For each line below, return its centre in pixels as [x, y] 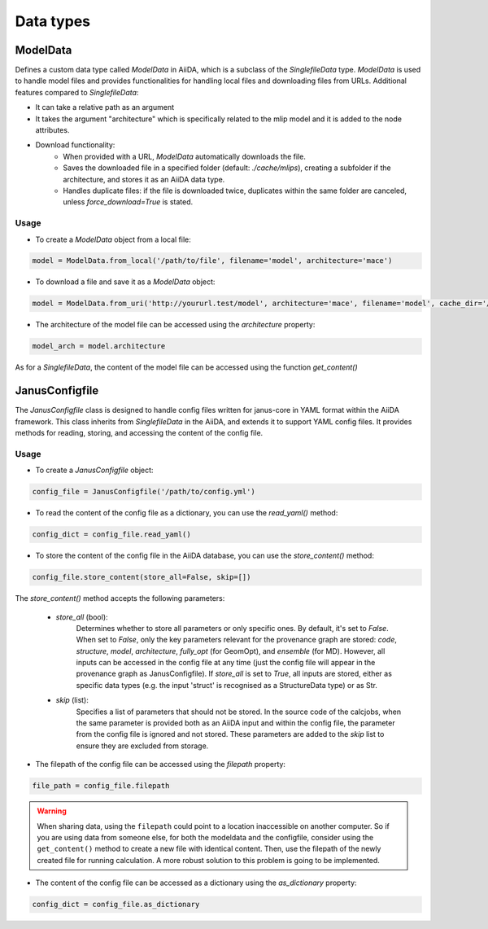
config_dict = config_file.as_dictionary [116, 905]
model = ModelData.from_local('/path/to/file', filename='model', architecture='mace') [212, 261]
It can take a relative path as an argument [105, 107]
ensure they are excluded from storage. [142, 746]
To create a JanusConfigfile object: [94, 470]
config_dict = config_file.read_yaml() [111, 535]
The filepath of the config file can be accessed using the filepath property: [161, 765]
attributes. [52, 130]
